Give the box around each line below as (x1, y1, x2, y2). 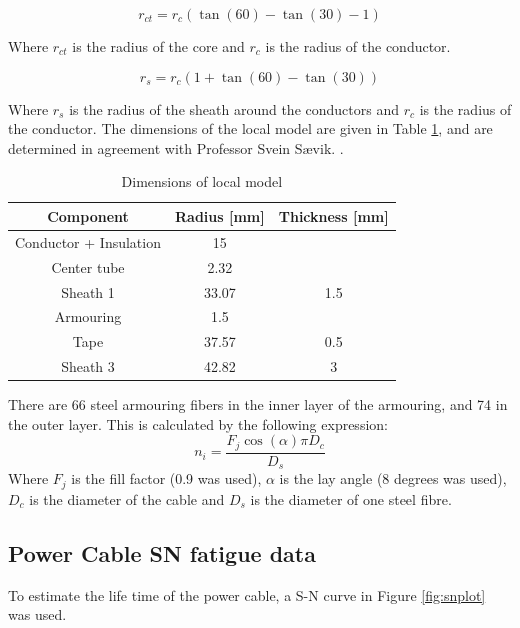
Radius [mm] (174, 205, 265, 226)
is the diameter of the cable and (29, 488, 225, 509)
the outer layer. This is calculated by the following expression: (8, 413, 388, 434)
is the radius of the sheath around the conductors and (69, 98, 399, 119)
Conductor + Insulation (15, 231, 161, 252)
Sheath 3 (61, 356, 115, 377)
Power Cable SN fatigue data (8, 537, 316, 568)
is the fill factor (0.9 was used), (71, 468, 262, 489)
